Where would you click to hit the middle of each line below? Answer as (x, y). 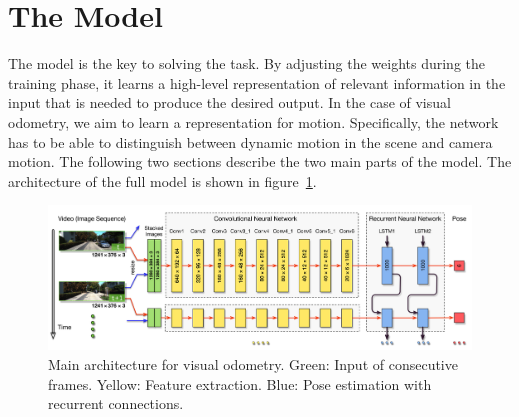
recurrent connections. (116, 403)
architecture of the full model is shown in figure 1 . (162, 180)
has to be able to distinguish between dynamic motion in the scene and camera (250, 141)
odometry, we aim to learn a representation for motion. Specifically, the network (253, 121)
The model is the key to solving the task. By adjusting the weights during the (246, 63)
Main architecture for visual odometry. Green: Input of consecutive (253, 363)
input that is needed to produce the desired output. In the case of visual (229, 102)
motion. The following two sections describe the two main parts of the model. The (260, 161)
